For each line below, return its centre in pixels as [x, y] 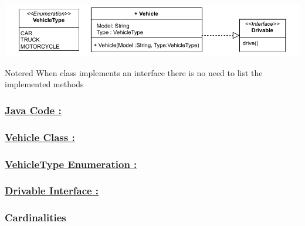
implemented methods [44, 84]
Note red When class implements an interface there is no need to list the [134, 72]
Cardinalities [35, 218]
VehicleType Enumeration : [71, 164]
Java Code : [33, 110]
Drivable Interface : [52, 191]
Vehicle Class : [40, 137]
